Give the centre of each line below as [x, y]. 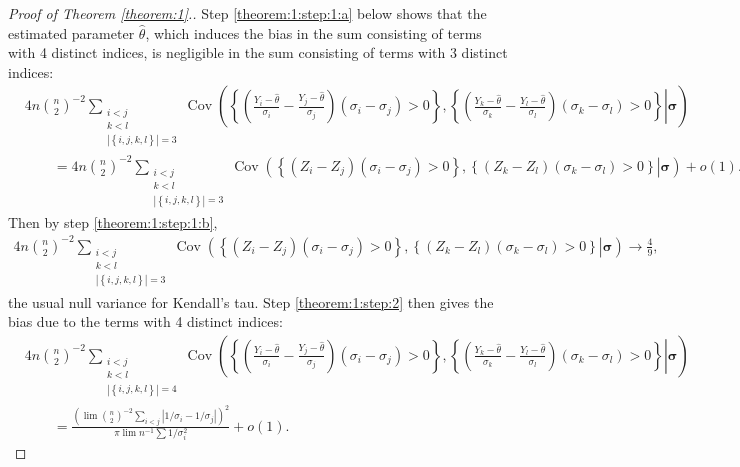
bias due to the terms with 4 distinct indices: [145, 321]
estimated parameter [71, 32]
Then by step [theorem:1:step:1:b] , [113, 221]
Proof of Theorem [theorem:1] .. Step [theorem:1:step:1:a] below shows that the [247, 13]
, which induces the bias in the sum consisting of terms [313, 32]
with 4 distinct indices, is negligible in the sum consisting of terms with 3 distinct [258, 52]
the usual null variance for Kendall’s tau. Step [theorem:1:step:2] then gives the [251, 301]
